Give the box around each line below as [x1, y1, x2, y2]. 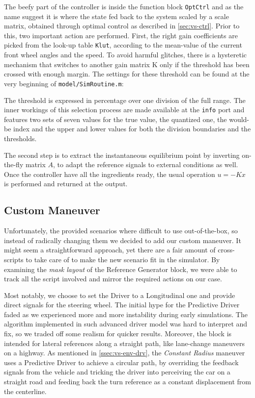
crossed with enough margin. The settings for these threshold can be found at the [4, 69, 250, 79]
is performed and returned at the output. [4, 178, 128, 189]
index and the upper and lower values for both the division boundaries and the [13, 124, 251, 134]
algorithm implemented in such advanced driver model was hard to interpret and [4, 319, 248, 329]
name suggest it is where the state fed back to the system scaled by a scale [4, 11, 229, 21]
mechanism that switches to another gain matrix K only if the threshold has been [4, 59, 250, 69]
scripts [4, 254, 24, 264]
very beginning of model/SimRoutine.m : [4, 78, 124, 88]
